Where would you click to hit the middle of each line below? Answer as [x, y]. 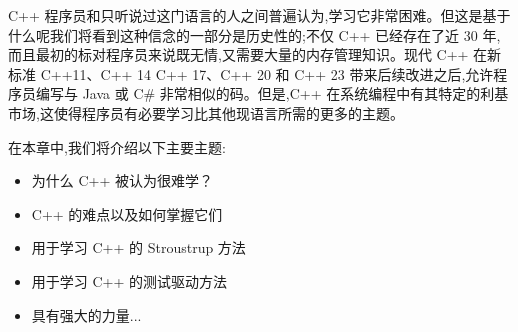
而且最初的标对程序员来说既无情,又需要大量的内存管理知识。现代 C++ [238, 54]
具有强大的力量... [86, 314]
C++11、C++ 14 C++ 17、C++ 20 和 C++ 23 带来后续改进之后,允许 [267, 73]
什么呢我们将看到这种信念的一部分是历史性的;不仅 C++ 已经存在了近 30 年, [254, 34]
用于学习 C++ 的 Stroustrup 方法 [138, 247]
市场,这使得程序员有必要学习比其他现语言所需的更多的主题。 [206, 112]
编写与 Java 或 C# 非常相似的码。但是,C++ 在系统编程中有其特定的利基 [272, 93]
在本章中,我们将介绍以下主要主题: [117, 146]
